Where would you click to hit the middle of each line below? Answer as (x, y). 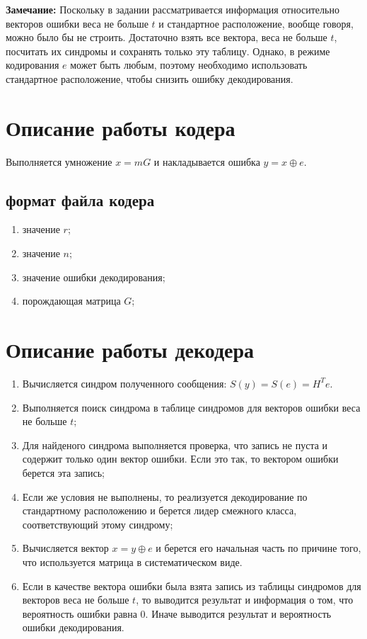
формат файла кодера (80, 199)
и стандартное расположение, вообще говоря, (256, 23)
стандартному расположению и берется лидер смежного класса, (159, 510)
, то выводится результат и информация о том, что (245, 600)
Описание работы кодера (121, 127)
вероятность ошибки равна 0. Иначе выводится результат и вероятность (177, 613)
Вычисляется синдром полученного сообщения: (124, 383)
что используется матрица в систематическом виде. (132, 561)
